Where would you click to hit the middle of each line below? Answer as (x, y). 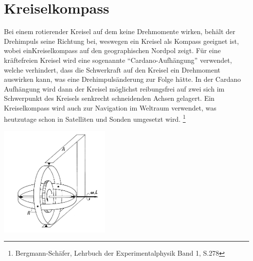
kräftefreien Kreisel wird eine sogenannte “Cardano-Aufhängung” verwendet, (118, 60)
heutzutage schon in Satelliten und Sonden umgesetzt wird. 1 (95, 118)
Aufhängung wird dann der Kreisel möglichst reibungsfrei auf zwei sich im (114, 88)
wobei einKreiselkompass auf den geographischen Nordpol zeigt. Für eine (112, 50)
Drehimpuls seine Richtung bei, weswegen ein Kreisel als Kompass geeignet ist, (121, 41)
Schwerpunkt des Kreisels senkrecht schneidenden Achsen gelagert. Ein (109, 98)
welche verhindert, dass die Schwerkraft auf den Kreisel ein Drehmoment (112, 69)
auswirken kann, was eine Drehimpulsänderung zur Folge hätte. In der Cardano (123, 79)
